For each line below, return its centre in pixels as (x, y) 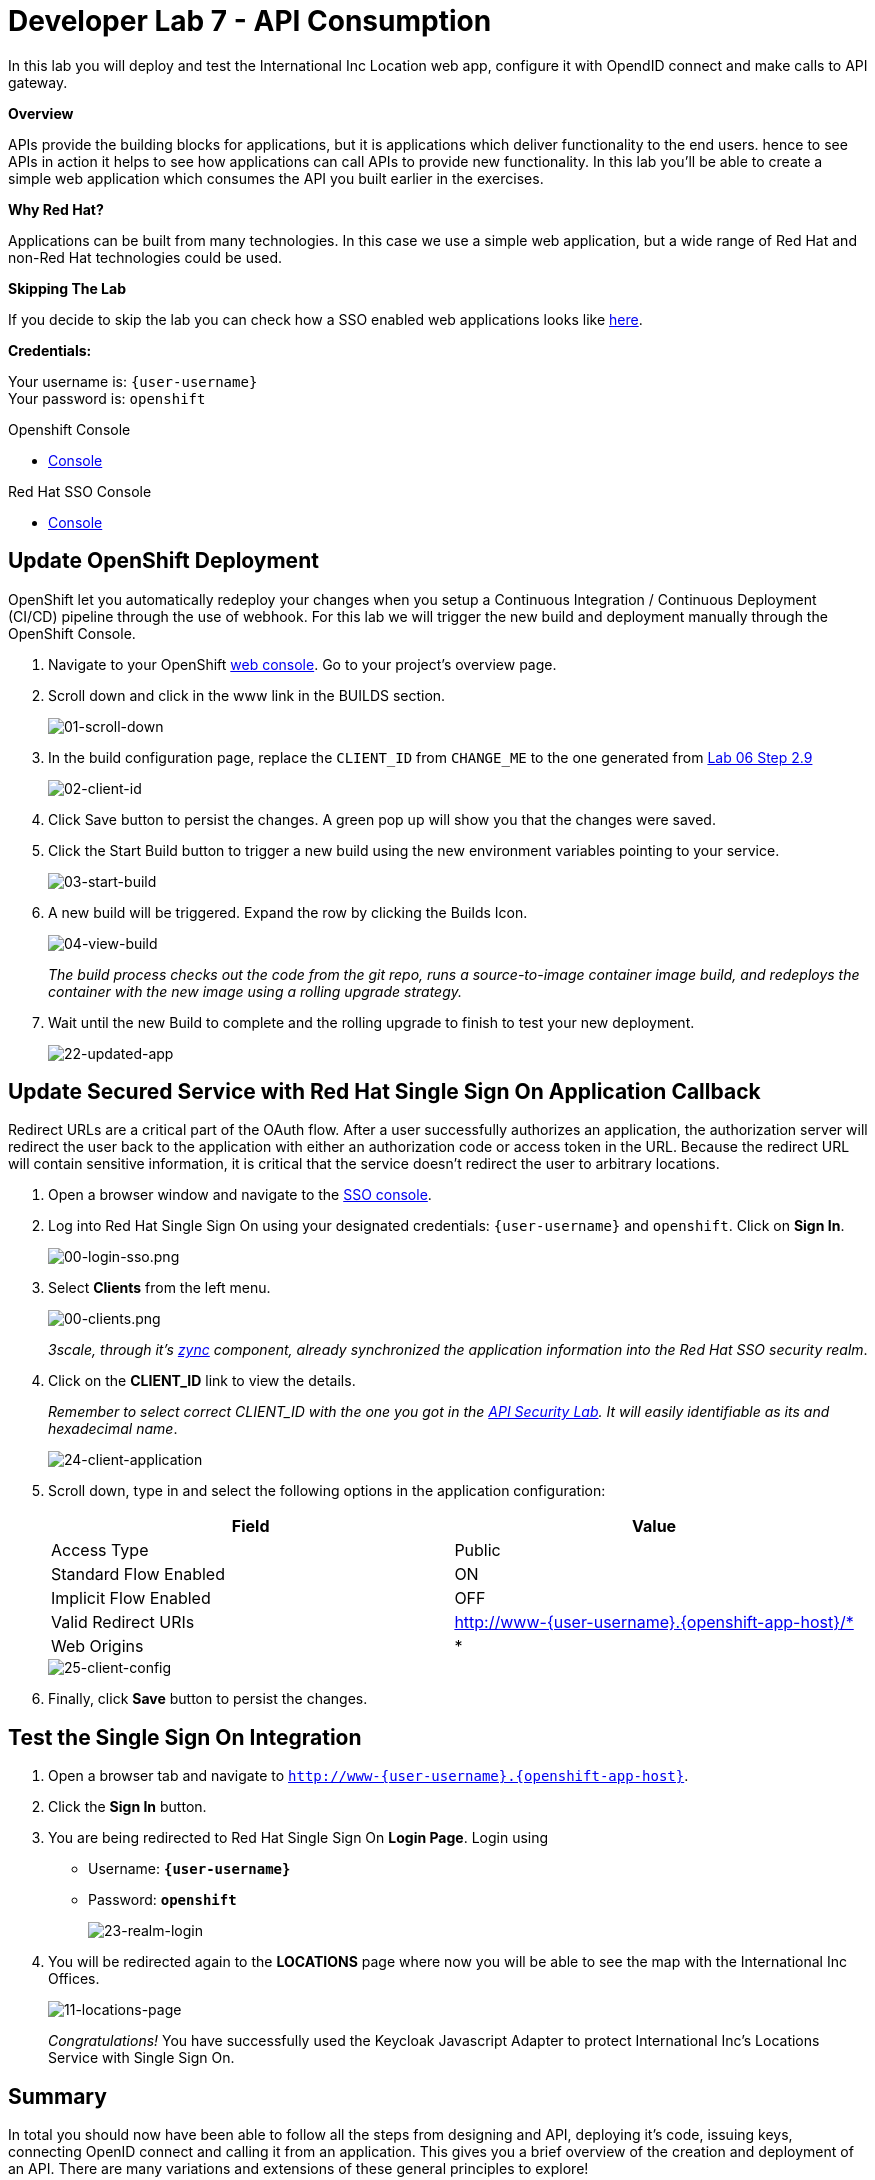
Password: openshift (162, 1900)
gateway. (38, 82)
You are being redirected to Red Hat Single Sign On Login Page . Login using (298, 1838)
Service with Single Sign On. (141, 2058)
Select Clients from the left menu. (159, 1288)
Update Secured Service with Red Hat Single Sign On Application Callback (384, 1092)
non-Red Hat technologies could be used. (145, 257)
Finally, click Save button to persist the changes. (208, 1699)
